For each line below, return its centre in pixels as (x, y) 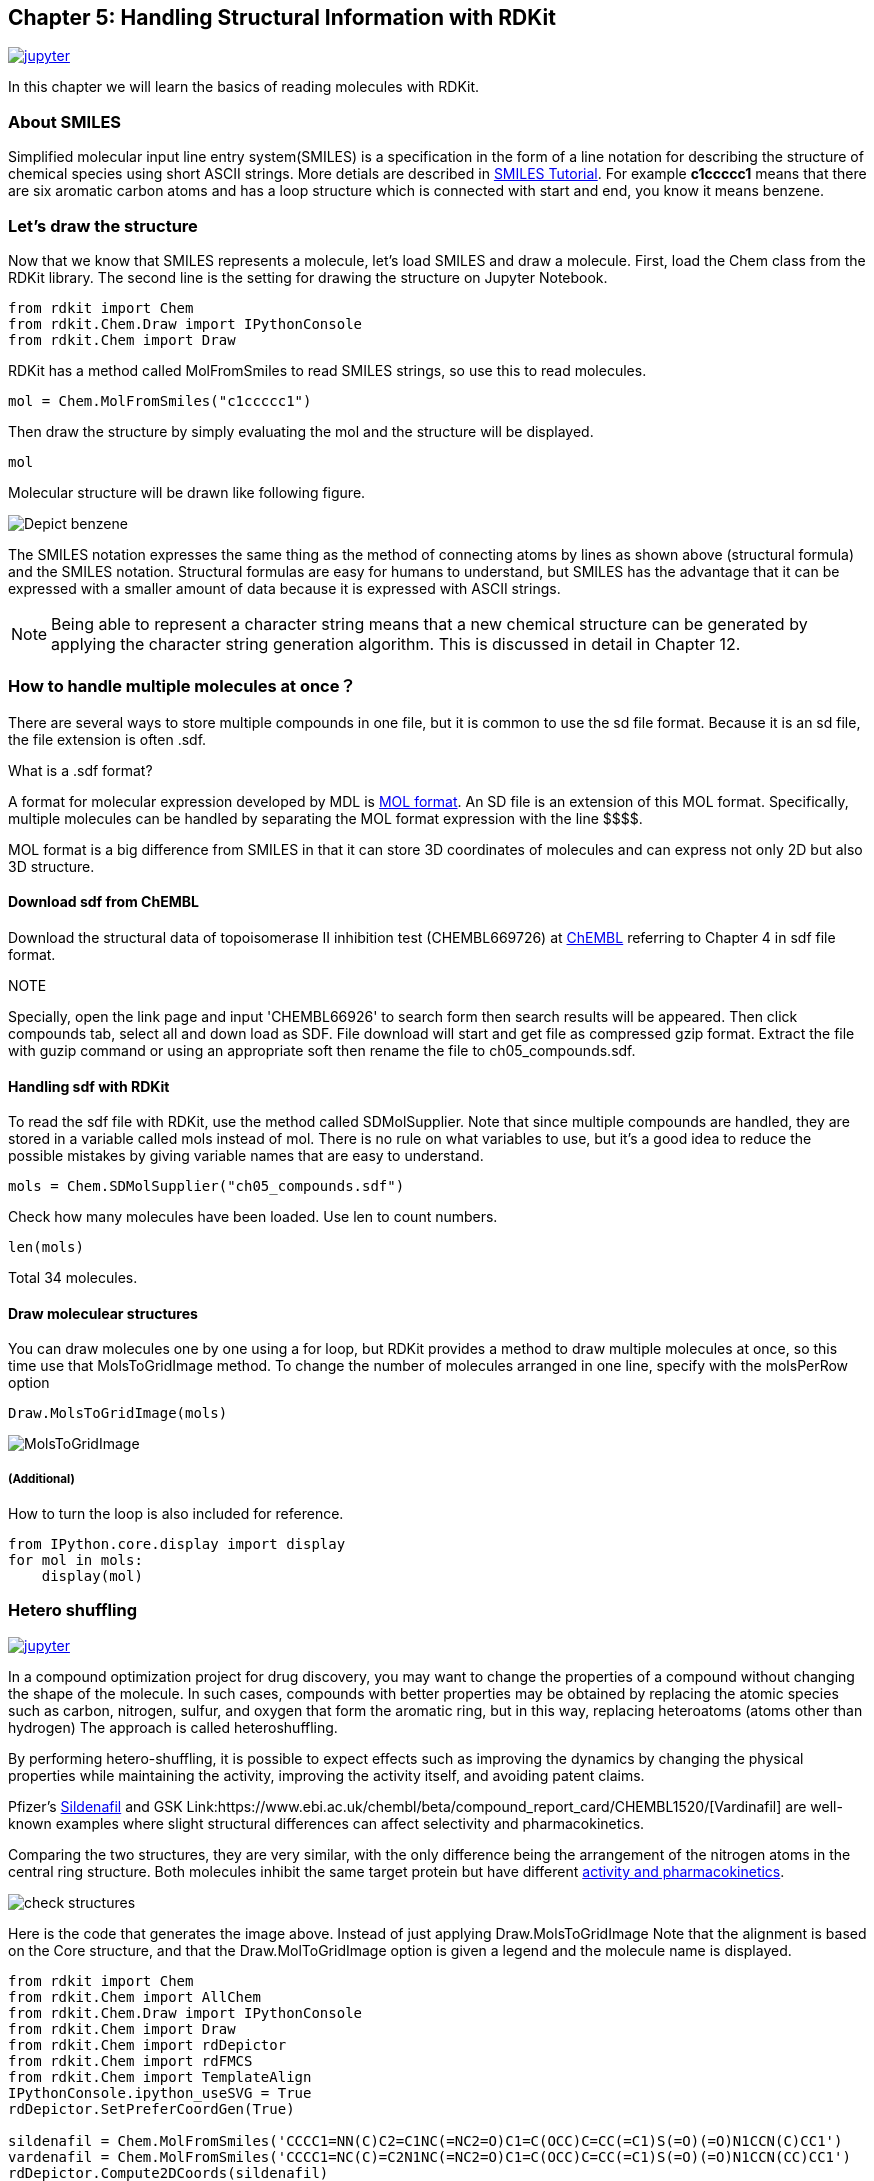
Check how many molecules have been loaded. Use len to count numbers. (253, 1217)
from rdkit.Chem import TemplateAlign (160, 2076)
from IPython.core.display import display (177, 1544)
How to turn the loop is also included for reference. (176, 1514)
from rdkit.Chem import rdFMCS (130, 2060)
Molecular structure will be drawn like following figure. (187, 492)
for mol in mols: (75, 1560)
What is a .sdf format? (80, 770)
